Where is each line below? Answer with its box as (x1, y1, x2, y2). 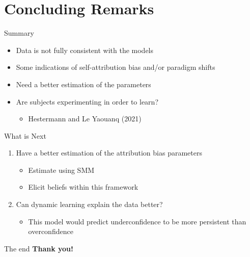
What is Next (4, 130, 46, 141)
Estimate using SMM (28, 164, 95, 175)
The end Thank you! (4, 243, 73, 253)
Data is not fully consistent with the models (16, 44, 154, 55)
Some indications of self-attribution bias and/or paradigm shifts (16, 62, 215, 72)
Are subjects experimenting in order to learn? (16, 96, 158, 107)
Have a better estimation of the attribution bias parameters (16, 147, 202, 158)
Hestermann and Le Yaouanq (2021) (28, 113, 142, 124)
